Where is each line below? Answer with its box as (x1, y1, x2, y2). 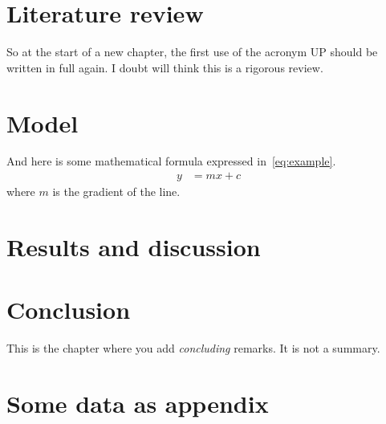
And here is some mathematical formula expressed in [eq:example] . (6, 153, 336, 169)
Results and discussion (6, 230, 261, 263)
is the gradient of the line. (52, 183, 181, 200)
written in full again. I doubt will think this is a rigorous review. (6, 59, 323, 75)
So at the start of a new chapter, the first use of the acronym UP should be (6, 43, 378, 60)
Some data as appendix (6, 386, 269, 419)
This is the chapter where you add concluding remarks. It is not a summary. (6, 340, 380, 357)
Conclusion (6, 293, 131, 326)
